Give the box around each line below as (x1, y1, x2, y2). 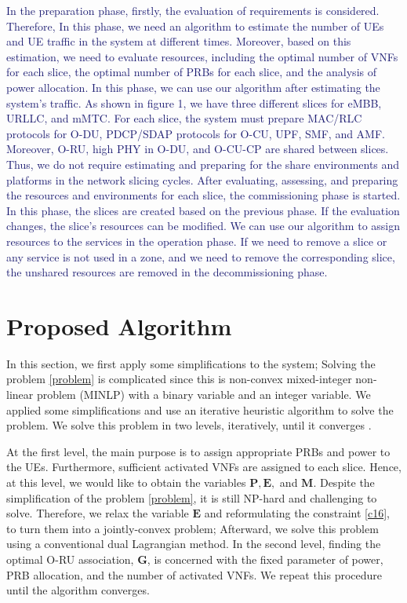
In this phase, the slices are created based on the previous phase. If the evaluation (6, 202, 400, 218)
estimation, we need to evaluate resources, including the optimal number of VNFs (6, 48, 398, 64)
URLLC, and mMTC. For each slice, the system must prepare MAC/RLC (6, 110, 362, 126)
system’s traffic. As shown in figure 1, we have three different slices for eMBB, (6, 94, 382, 111)
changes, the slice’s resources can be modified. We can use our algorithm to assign (6, 217, 400, 234)
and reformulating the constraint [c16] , (204, 505, 390, 521)
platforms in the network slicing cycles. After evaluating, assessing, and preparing (6, 171, 398, 188)
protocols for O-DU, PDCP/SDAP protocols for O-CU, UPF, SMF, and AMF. (6, 125, 385, 141)
